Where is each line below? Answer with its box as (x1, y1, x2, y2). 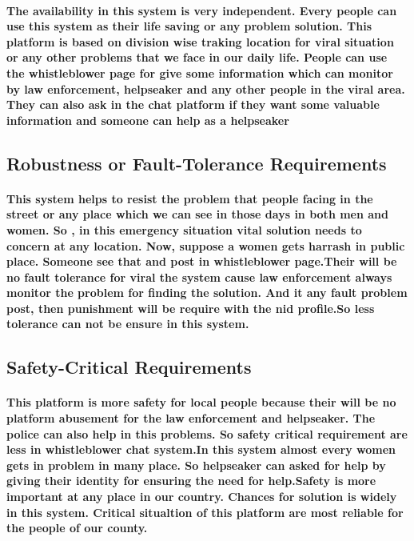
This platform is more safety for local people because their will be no (6, 394, 396, 411)
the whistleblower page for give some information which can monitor (6, 64, 393, 81)
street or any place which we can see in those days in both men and (6, 206, 389, 222)
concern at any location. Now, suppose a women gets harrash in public (6, 237, 405, 254)
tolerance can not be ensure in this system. (6, 315, 249, 332)
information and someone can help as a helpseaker (6, 111, 289, 128)
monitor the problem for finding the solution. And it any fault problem (6, 284, 408, 301)
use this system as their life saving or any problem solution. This (6, 18, 372, 34)
